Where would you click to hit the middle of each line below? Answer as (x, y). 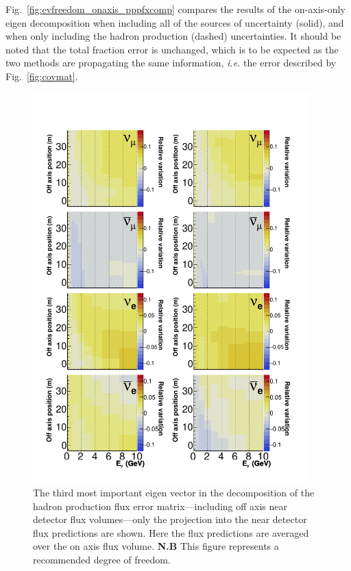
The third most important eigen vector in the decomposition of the (174, 493)
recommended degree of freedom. (102, 560)
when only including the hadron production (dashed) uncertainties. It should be (173, 36)
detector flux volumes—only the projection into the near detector (170, 519)
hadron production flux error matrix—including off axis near (160, 506)
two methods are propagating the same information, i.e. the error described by (171, 63)
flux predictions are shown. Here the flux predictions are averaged (171, 532)
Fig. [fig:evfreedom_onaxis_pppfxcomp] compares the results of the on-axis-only (175, 9)
